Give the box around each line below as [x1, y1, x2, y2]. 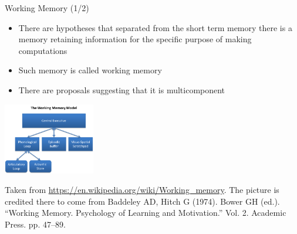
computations [18, 44, 67, 56]
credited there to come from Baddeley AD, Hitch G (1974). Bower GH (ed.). [5, 195, 280, 207]
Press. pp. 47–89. [5, 218, 66, 230]
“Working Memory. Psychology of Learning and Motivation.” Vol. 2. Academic [5, 206, 286, 219]
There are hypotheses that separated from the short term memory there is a [18, 21, 292, 33]
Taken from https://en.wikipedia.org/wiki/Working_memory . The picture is [5, 184, 279, 196]
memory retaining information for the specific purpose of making [18, 33, 252, 45]
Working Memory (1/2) [5, 2, 89, 13]
